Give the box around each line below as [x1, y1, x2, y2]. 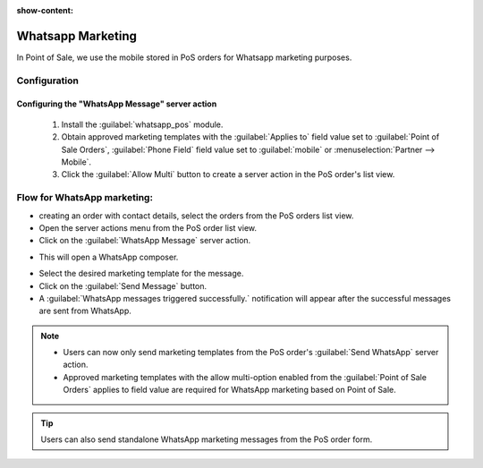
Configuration [16, 74, 80, 87]
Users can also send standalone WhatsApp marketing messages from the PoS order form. [40, 434, 373, 445]
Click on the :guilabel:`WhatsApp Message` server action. [38, 235, 251, 246]
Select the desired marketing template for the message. [38, 268, 244, 279]
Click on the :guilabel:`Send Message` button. [38, 280, 208, 291]
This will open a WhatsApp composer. [38, 251, 179, 262]
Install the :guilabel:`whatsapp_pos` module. [61, 119, 224, 130]
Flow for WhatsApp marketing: [16, 191, 154, 204]
